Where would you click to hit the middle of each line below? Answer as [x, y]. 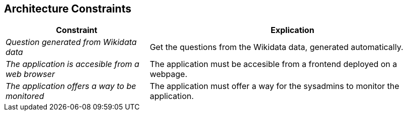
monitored [25, 96]
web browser [30, 74]
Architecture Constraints [68, 9]
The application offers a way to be [71, 86]
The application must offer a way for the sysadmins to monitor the [274, 86]
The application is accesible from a [72, 64]
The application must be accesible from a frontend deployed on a [273, 64]
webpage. [169, 74]
